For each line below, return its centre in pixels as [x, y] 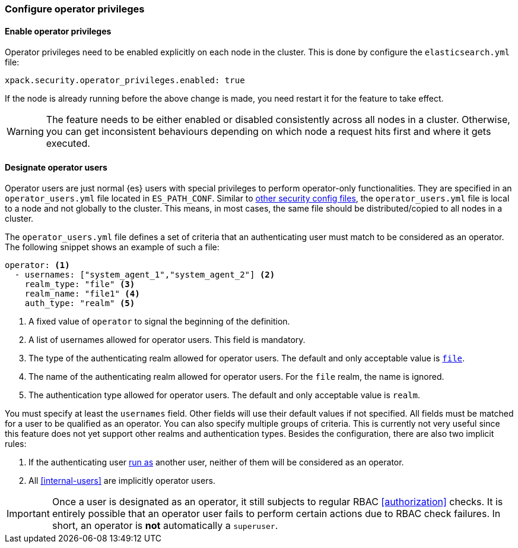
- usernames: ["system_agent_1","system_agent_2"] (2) [145, 275]
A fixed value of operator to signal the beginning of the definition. [159, 322]
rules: [16, 444]
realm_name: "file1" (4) [82, 294]
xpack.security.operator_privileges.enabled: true [125, 81]
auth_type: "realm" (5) [80, 303]
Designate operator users [56, 167]
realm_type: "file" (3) [80, 284]
